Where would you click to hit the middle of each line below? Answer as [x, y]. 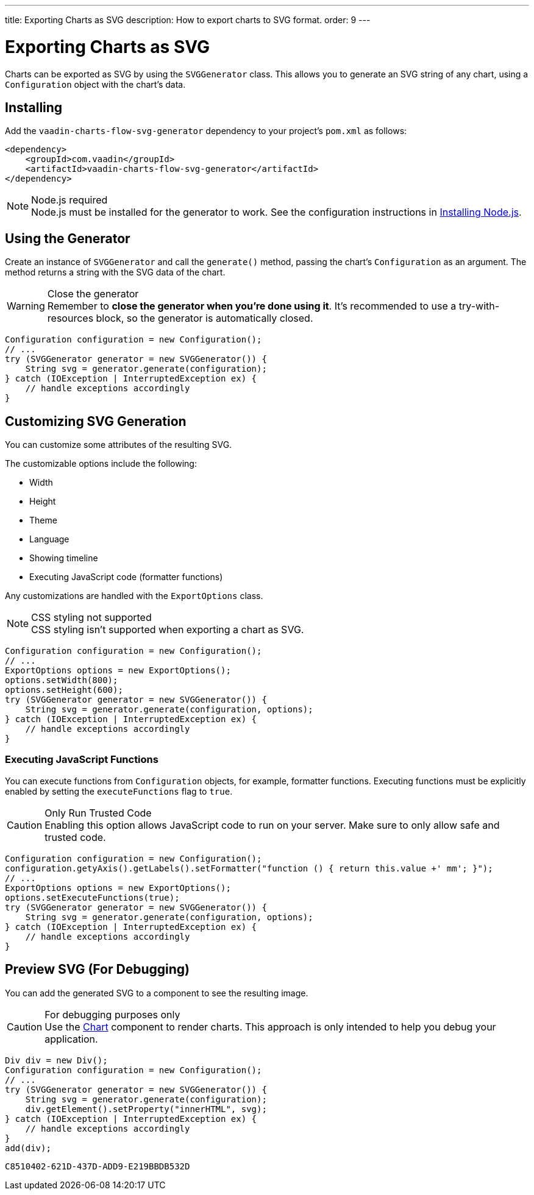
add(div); [28, 1148]
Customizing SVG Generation [96, 421]
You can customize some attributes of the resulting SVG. [119, 445]
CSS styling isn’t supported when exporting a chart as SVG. [168, 630]
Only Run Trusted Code [98, 813]
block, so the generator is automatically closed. [205, 318]
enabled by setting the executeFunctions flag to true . [119, 791]
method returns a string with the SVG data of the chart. [115, 272]
